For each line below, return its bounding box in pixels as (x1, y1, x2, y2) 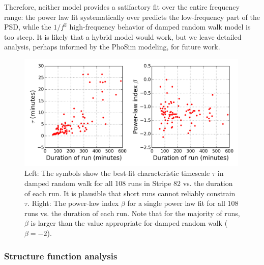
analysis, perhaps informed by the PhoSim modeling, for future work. (4, 41, 220, 52)
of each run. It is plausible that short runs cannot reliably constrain (24, 188, 236, 198)
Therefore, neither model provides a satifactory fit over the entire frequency (4, 2, 240, 12)
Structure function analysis (4, 249, 118, 262)
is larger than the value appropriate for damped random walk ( (31, 218, 228, 228)
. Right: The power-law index (27, 198, 119, 208)
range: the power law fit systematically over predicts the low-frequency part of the (4, 11, 260, 22)
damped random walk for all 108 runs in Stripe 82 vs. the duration (24, 178, 233, 189)
